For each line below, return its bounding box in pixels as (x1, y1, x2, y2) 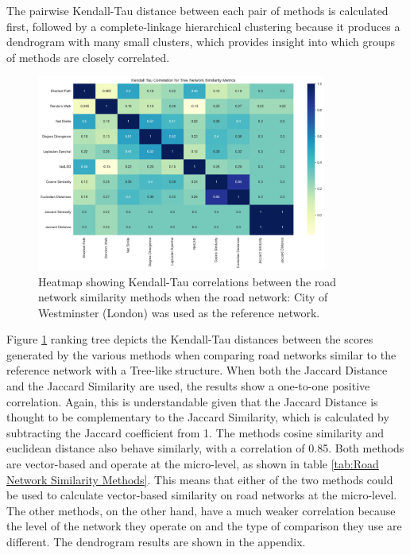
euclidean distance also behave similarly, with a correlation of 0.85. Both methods (6, 440, 404, 456)
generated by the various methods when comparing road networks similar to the (6, 346, 396, 363)
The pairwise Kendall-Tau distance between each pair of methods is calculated (6, 2, 389, 18)
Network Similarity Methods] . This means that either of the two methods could (6, 471, 393, 487)
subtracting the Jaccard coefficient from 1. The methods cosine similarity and (6, 424, 385, 441)
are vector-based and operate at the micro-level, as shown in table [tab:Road (6, 456, 379, 472)
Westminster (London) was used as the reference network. (38, 304, 320, 320)
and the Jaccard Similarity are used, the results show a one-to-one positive (6, 378, 370, 394)
